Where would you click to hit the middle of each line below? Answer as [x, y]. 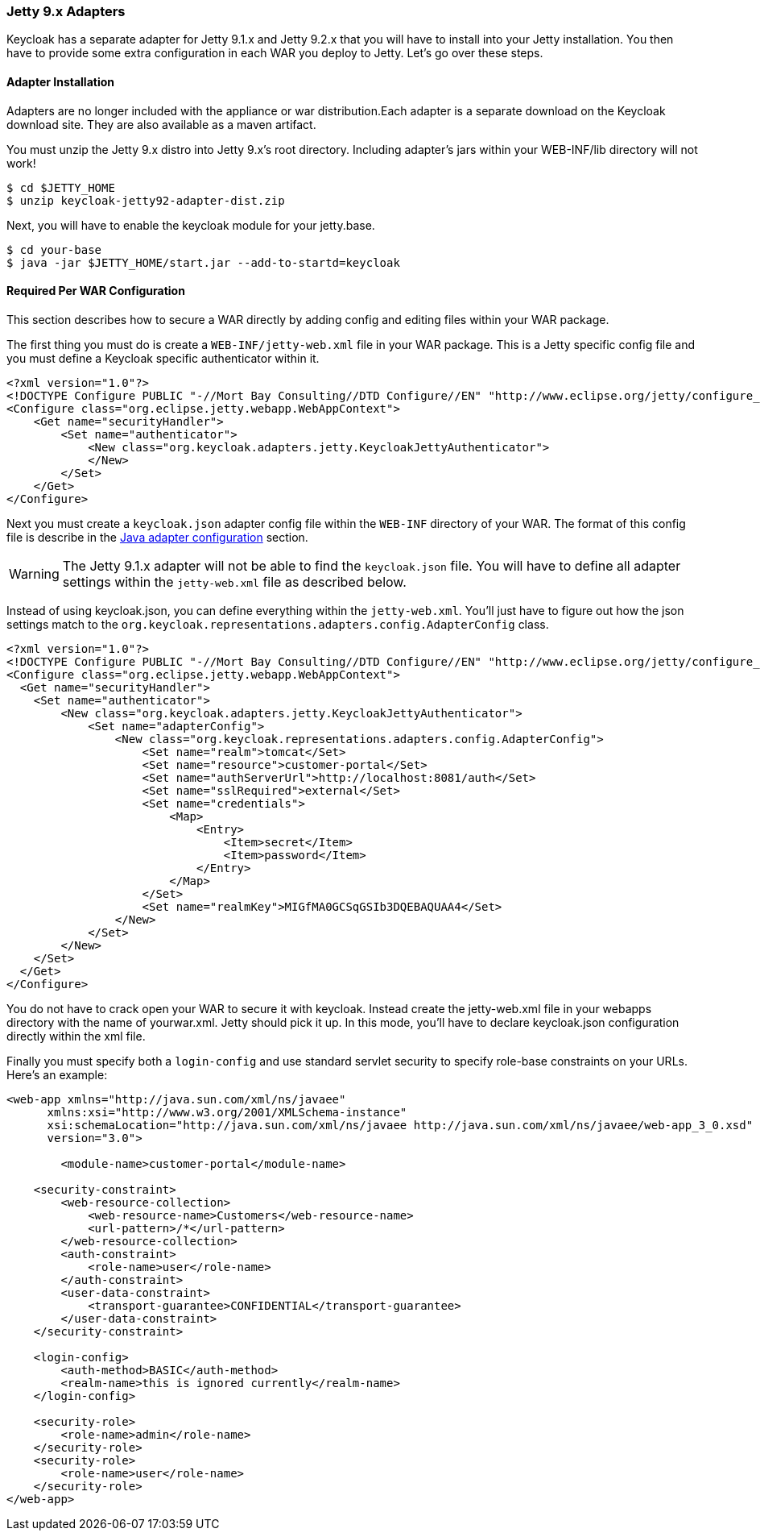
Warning [34, 573]
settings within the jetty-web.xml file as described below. [234, 582]
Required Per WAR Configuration [96, 291]
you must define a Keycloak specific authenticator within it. [163, 358]
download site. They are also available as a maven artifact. [161, 124]
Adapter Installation [61, 81]
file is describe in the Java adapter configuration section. [157, 537]
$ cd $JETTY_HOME [61, 187]
